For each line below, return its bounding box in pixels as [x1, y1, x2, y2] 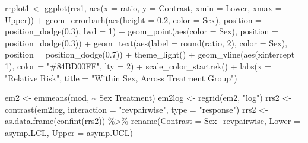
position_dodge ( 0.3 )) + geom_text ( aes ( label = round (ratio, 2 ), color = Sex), [5, 36, 288, 49]
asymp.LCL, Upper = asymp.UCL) [5, 126, 133, 138]
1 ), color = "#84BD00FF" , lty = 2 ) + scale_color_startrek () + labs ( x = [5, 59, 271, 72]
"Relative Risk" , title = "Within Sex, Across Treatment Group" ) [5, 71, 237, 84]
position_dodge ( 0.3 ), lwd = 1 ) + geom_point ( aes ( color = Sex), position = [5, 25, 278, 37]
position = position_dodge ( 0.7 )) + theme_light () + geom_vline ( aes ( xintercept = [5, 48, 304, 61]
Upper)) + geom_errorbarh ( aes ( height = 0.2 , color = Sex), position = [5, 13, 262, 26]
